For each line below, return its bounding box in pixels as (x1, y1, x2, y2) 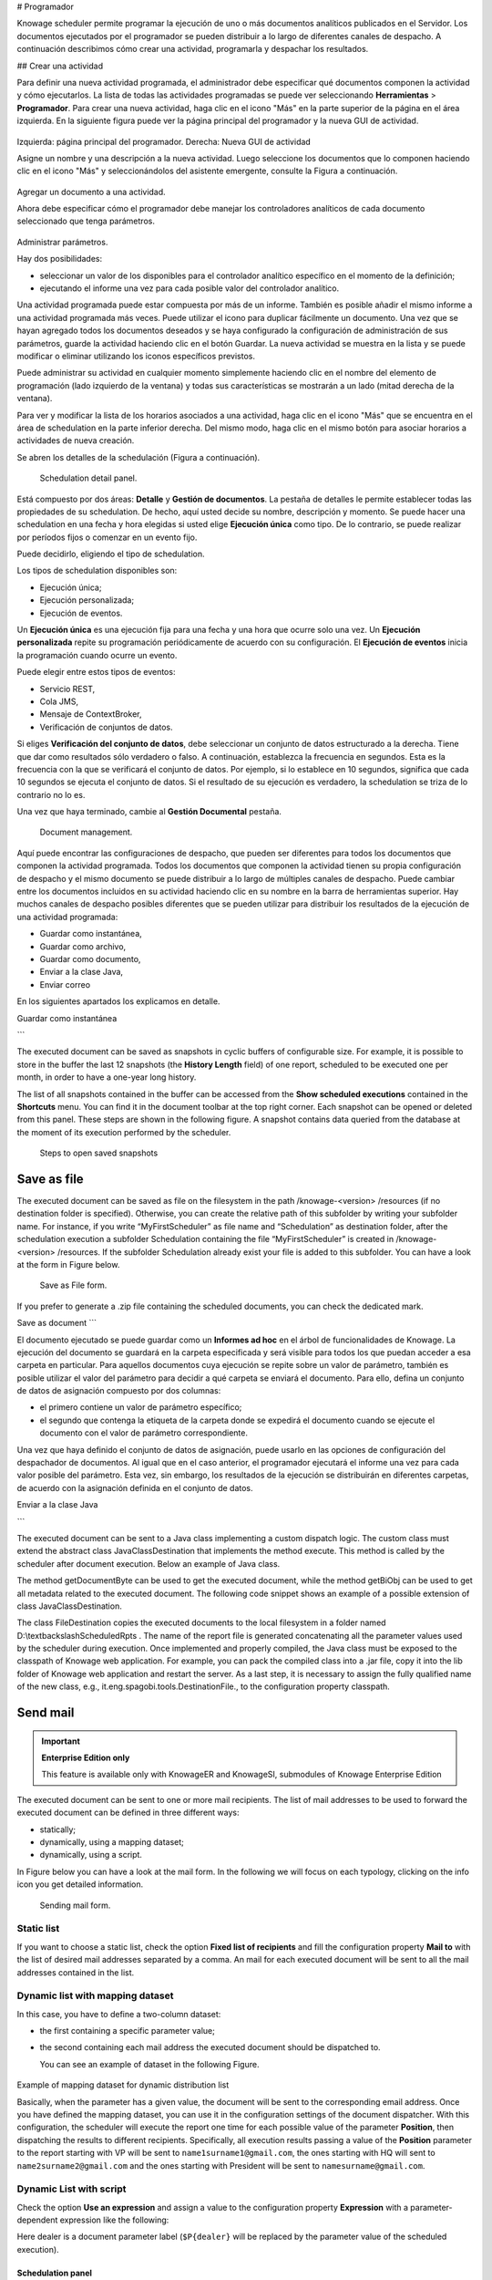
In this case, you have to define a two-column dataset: (16, 2008, 221, 2019)
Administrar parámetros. (16, 236, 108, 247)
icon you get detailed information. (16, 1879, 144, 1890)
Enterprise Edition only (41, 1752, 130, 1764)
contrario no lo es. (16, 789, 86, 800)
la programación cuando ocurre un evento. (16, 649, 178, 660)
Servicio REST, (39, 683, 96, 694)
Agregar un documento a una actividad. (16, 186, 166, 197)
